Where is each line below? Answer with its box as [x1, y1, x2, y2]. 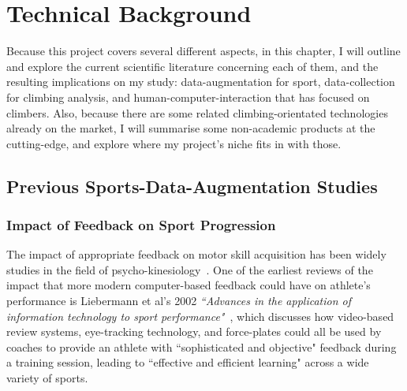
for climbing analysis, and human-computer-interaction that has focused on [6, 88, 370, 105]
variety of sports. [6, 370, 88, 386]
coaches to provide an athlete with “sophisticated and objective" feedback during [6, 338, 397, 355]
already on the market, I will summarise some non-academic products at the [6, 120, 375, 136]
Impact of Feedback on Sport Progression [6, 214, 276, 234]
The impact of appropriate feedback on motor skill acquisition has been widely [6, 246, 386, 263]
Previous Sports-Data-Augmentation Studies [6, 173, 378, 198]
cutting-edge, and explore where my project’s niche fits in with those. [6, 135, 342, 151]
